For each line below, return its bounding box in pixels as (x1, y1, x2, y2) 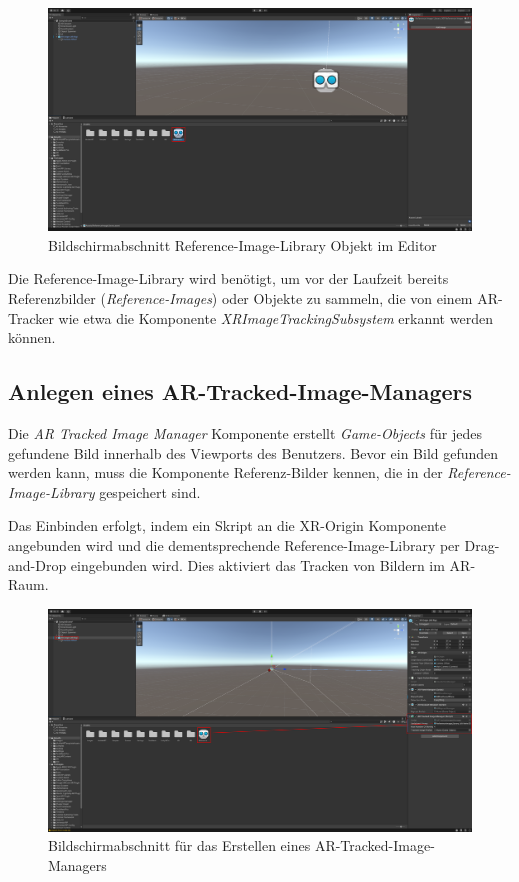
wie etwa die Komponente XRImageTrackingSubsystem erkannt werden (58, 307, 493, 328)
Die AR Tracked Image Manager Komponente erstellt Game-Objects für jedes (8, 422, 482, 443)
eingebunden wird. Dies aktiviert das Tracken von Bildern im (70, 554, 445, 575)
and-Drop (8, 554, 67, 575)
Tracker (8, 307, 54, 328)
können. (8, 327, 56, 348)
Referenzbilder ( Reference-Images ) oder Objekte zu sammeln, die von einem (8, 287, 473, 308)
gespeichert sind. (99, 481, 201, 502)
